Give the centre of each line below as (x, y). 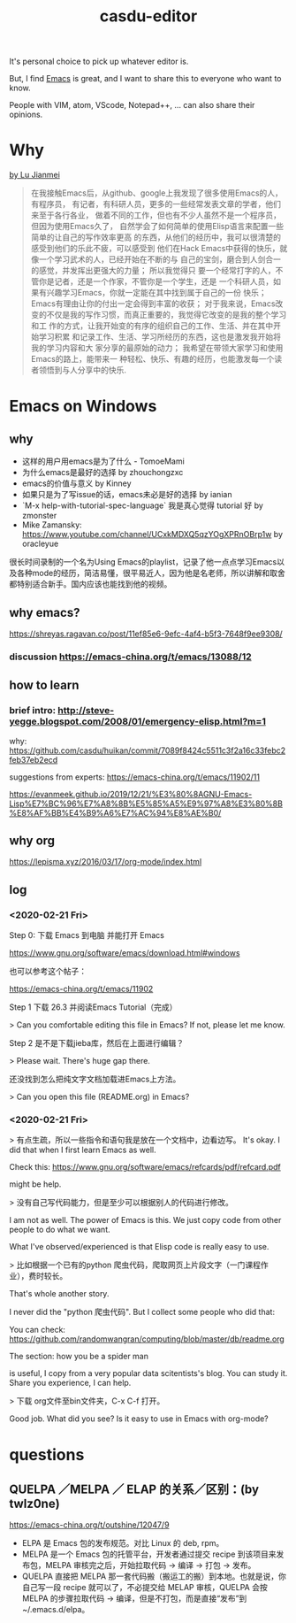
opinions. (26, 115)
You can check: (38, 1330)
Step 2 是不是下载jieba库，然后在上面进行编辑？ (97, 1043)
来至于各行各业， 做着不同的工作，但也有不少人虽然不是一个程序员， (156, 215)
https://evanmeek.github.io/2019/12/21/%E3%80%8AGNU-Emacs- (131, 794)
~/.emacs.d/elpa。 (56, 1610)
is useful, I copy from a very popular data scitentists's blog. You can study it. (148, 1373)
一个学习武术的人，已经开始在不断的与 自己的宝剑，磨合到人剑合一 (159, 259)
